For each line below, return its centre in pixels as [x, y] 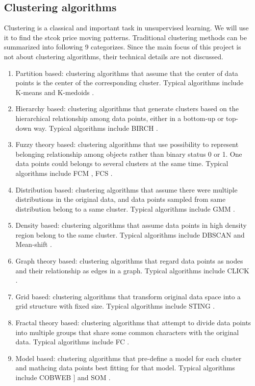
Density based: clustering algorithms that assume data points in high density [131, 225]
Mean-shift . [34, 244]
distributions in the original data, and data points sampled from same [120, 199]
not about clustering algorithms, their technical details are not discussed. [114, 56]
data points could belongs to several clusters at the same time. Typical [122, 163]
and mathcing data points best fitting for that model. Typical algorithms [125, 368]
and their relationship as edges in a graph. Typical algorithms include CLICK [132, 270]
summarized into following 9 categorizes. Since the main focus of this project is [123, 47]
